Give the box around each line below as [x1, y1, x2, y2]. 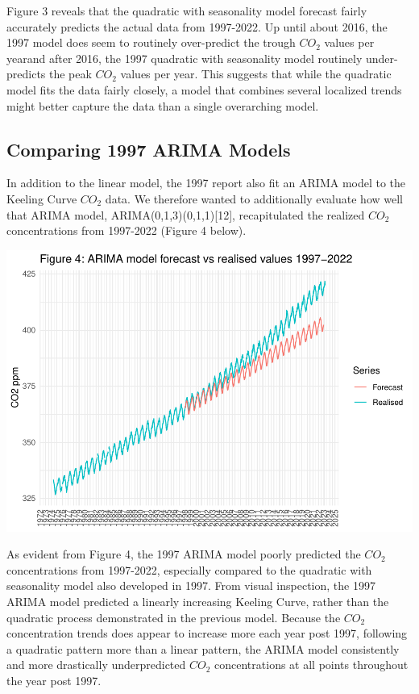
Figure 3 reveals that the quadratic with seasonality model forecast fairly [6, 2, 367, 19]
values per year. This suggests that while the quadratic [120, 65, 392, 82]
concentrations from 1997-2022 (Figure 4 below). [6, 222, 247, 239]
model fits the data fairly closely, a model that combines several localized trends [6, 81, 402, 98]
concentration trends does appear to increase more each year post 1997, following [6, 625, 408, 642]
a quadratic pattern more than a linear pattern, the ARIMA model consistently [6, 640, 400, 657]
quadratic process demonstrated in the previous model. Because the [6, 608, 341, 625]
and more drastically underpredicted [6, 656, 186, 673]
